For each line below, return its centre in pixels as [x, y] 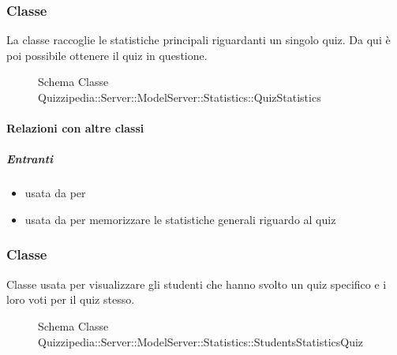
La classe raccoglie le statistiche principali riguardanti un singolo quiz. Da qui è [198, 40]
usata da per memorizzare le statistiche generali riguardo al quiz [180, 219]
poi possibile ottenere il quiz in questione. [107, 55]
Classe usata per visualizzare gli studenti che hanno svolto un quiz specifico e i [197, 284]
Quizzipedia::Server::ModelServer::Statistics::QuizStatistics [180, 97]
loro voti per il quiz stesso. [71, 299]
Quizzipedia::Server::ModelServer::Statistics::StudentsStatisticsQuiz [201, 341]
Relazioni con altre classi [75, 128]
